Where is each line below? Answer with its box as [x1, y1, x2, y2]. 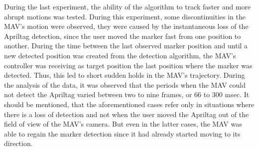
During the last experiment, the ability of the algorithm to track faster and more [4, 1, 251, 11]
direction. [4, 138, 33, 149]
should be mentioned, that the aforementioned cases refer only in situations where [4, 99, 255, 109]
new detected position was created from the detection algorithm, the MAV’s [4, 50, 236, 60]
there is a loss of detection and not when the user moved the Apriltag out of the [4, 109, 249, 119]
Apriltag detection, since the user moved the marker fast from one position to [4, 30, 241, 41]
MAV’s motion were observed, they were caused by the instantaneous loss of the [4, 21, 249, 31]
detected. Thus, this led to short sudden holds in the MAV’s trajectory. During [4, 70, 245, 80]
